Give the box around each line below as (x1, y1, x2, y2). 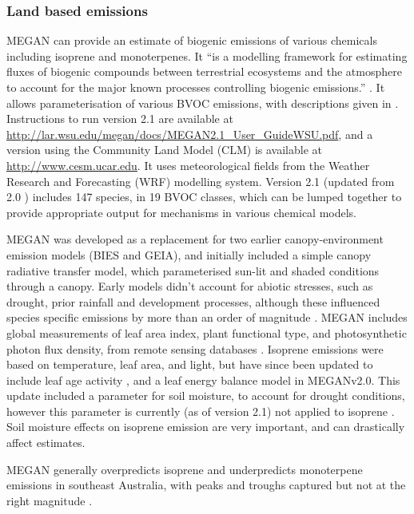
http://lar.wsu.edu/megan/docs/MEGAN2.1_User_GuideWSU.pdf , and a (6, 125, 373, 142)
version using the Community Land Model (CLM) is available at (6, 141, 322, 158)
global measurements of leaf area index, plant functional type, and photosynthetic (6, 324, 407, 341)
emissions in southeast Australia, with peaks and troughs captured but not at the (6, 476, 406, 493)
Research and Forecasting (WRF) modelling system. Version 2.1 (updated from (6, 172, 395, 189)
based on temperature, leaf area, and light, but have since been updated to (6, 356, 373, 373)
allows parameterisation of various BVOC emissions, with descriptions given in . (6, 94, 399, 111)
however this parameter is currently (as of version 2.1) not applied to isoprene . (6, 402, 395, 419)
